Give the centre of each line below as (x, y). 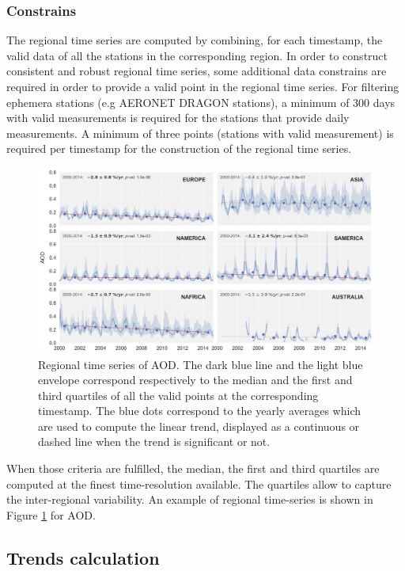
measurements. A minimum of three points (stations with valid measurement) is (200, 133)
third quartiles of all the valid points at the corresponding (178, 395)
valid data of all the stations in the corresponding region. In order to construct (197, 55)
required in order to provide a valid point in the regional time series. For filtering (203, 86)
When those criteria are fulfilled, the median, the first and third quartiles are (193, 468)
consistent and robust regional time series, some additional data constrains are (197, 71)
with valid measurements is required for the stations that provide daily (178, 118)
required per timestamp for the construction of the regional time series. (179, 148)
